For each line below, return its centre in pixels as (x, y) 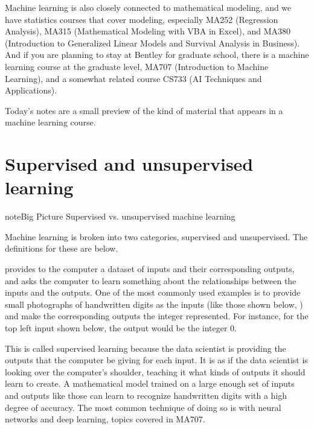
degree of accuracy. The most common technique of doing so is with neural (143, 407)
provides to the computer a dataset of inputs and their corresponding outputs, (150, 269)
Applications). (31, 90)
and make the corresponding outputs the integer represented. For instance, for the (157, 316)
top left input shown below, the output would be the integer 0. (121, 328)
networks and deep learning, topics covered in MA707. (105, 419)
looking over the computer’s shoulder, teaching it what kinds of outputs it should (155, 371)
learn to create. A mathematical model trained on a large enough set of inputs (150, 383)
